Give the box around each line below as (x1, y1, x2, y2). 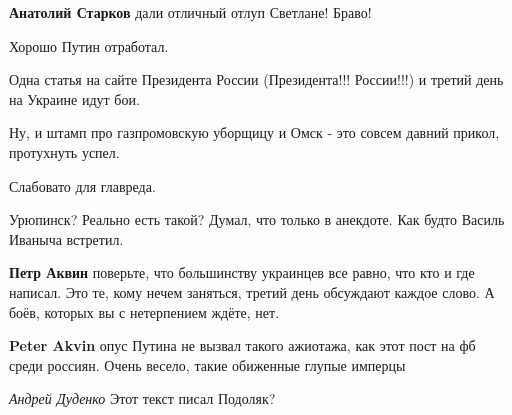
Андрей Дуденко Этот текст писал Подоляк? (9, 388, 276, 409)
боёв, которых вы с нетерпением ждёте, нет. (9, 301, 280, 322)
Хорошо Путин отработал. (9, 35, 169, 56)
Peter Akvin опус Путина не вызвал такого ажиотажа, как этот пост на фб (9, 335, 476, 356)
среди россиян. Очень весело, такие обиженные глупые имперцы (9, 354, 406, 375)
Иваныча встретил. (9, 228, 124, 249)
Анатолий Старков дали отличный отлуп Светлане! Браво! (9, 2, 372, 22)
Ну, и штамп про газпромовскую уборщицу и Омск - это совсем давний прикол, (9, 122, 500, 143)
